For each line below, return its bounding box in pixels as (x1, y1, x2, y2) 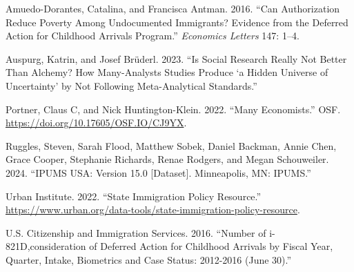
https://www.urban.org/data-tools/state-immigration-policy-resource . (6, 202, 300, 217)
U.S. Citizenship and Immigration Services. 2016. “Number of (6, 225, 266, 240)
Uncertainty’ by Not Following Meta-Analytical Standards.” (6, 78, 257, 93)
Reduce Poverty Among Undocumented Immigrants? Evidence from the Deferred (6, 14, 348, 29)
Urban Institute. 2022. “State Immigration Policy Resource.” (6, 188, 262, 203)
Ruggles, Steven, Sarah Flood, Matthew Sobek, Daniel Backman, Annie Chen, (6, 138, 337, 153)
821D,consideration (6, 239, 86, 253)
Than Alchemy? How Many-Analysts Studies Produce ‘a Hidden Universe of (6, 65, 328, 79)
